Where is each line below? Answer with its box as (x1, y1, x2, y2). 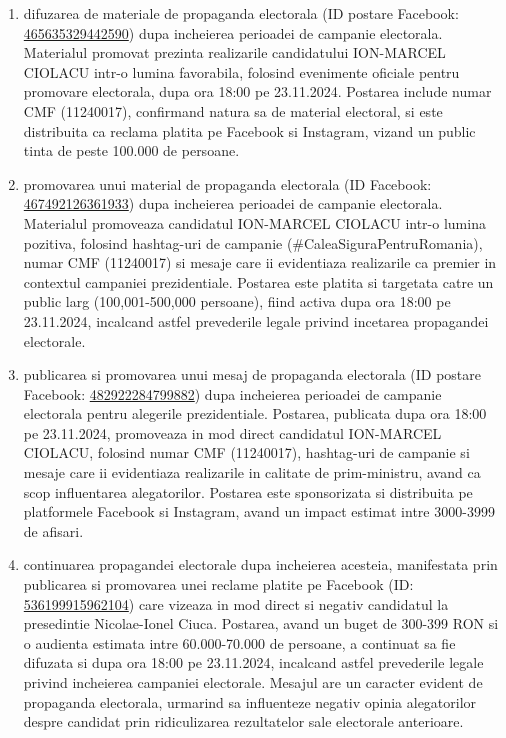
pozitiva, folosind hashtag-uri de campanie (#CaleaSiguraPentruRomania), (23, 232, 483, 253)
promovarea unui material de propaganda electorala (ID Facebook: (23, 173, 432, 194)
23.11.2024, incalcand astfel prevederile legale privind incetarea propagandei (23, 310, 489, 331)
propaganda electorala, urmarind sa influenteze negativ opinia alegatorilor (23, 691, 477, 712)
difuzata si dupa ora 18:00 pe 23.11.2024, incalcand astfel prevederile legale (23, 652, 484, 673)
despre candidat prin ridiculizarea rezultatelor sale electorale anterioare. (23, 711, 464, 732)
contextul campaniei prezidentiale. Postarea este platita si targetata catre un (23, 271, 494, 292)
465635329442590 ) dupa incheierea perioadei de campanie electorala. (23, 22, 443, 43)
